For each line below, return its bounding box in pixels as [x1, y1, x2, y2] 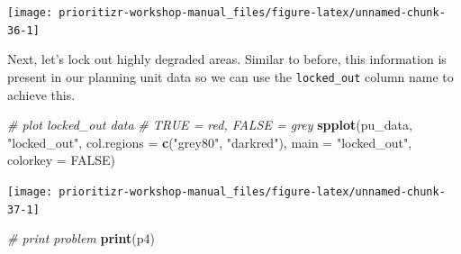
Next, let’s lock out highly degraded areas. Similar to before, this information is [7, 50, 447, 68]
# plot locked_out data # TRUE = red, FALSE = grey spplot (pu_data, [7, 115, 412, 134]
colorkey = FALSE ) [7, 150, 116, 169]
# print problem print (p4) [7, 229, 155, 248]
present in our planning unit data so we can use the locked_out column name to [7, 67, 454, 86]
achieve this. [7, 85, 76, 104]
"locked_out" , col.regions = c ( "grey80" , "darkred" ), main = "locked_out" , [7, 132, 412, 151]
